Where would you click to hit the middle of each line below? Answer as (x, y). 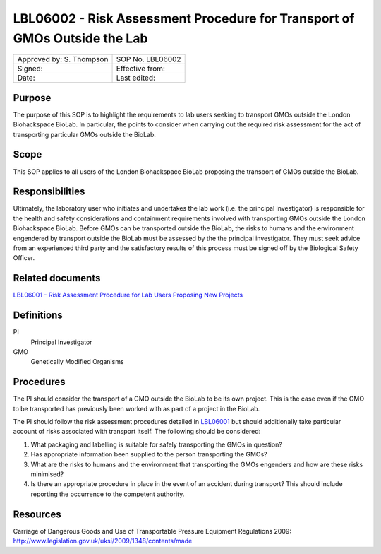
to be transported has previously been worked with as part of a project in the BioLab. (137, 408)
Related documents (57, 278)
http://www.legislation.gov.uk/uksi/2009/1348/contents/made (103, 541)
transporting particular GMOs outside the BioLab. (85, 134)
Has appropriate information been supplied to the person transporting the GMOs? (149, 454)
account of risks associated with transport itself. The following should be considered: (137, 432)
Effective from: (141, 69)
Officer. (24, 258)
